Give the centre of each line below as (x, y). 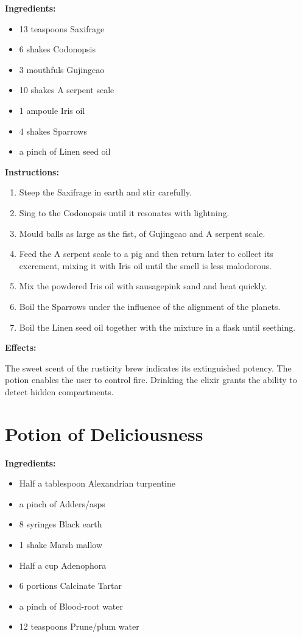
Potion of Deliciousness (104, 433)
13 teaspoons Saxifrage (62, 28)
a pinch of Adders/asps (62, 503)
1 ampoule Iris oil (52, 110)
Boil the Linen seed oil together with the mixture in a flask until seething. (157, 327)
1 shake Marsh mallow (61, 544)
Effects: (21, 347)
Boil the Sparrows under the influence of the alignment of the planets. (150, 306)
